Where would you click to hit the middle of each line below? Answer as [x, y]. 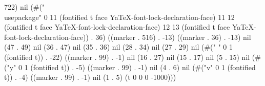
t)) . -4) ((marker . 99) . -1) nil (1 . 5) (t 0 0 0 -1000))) [90, 77]
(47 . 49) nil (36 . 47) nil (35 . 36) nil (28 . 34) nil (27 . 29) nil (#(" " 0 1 [119, 47]
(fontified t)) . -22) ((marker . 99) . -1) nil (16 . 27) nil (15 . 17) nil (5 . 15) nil [127, 57]
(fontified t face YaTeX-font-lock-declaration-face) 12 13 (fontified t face [117, 27]
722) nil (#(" [25, 7]
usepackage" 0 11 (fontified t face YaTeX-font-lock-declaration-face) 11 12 [119, 17]
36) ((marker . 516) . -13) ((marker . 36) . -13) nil [173, 37]
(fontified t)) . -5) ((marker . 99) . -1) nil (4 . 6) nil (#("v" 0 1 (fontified [143, 67]
